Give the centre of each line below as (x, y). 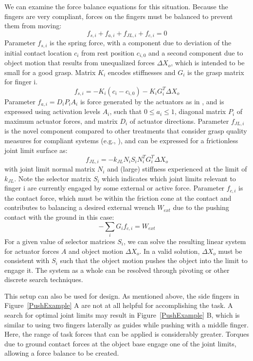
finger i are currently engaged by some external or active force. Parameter (115, 188)
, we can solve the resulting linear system (185, 241)
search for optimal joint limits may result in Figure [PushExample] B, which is (122, 315)
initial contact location (38, 52)
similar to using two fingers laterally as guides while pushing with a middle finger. (126, 324)
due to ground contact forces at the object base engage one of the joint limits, (120, 343)
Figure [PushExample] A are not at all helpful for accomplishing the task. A (119, 305)
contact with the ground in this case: (59, 217)
